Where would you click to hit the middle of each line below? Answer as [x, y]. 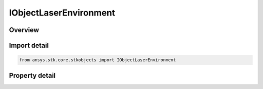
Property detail [32, 75]
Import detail [29, 45]
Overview [24, 30]
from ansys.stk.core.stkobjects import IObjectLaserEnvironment [98, 60]
